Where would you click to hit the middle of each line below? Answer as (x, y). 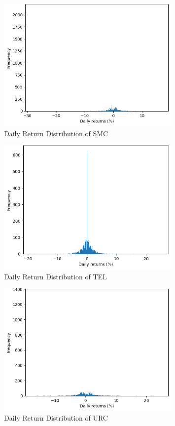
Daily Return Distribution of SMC (56, 133)
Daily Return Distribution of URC (56, 418)
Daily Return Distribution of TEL (55, 276)
